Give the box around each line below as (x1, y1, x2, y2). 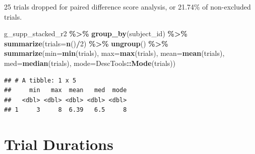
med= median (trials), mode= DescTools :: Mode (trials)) (4, 57, 176, 68)
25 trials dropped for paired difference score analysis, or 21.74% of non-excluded (4, 2, 251, 12)
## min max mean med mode (4, 87, 127, 94)
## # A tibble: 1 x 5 (4, 76, 77, 84)
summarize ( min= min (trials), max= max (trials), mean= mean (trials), (4, 48, 225, 58)
